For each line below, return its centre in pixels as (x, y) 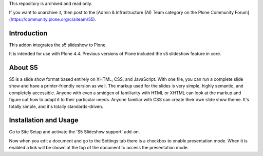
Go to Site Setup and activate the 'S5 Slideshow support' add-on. (75, 132)
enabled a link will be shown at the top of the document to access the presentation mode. (99, 148)
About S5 (24, 67)
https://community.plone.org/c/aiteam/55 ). (53, 19)
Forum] (242, 13)
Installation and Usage (44, 120)
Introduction (28, 33)
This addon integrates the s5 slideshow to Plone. (58, 45)
